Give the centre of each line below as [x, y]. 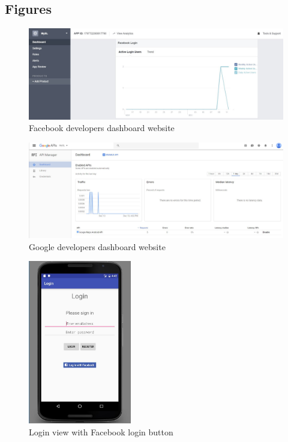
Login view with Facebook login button [101, 431]
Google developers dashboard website [97, 246]
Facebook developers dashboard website [102, 128]
